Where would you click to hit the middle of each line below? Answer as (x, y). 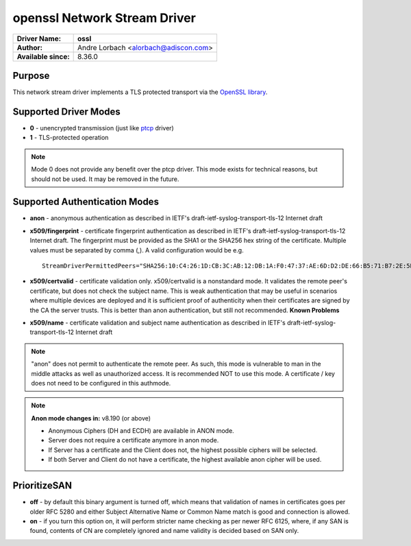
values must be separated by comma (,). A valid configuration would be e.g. (137, 250)
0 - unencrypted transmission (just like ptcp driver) (102, 128)
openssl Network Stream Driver (104, 18)
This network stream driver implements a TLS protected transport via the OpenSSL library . (140, 92)
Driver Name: (39, 38)
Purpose (31, 75)
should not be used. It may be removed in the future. (105, 179)
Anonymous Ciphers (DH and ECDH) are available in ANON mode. (141, 431)
